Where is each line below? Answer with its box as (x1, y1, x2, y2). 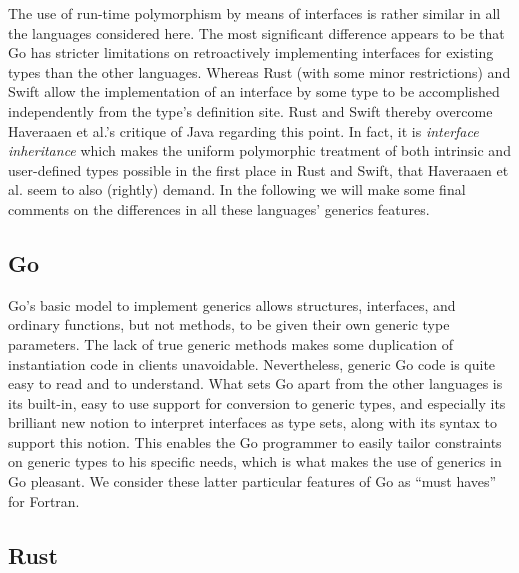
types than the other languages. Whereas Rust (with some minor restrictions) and (8, 61, 511, 82)
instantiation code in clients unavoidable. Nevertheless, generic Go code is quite (8, 353, 496, 374)
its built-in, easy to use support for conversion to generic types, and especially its (8, 392, 506, 413)
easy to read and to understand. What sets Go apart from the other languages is (8, 373, 503, 394)
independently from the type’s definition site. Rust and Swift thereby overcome (8, 100, 493, 121)
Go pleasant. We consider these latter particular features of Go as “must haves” (8, 471, 497, 492)
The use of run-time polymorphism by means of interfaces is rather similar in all (8, 3, 501, 23)
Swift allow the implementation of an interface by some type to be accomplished (8, 81, 500, 102)
